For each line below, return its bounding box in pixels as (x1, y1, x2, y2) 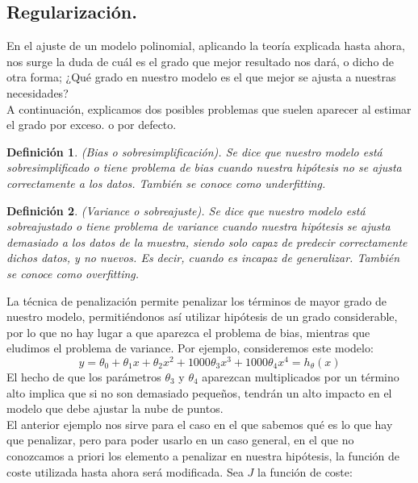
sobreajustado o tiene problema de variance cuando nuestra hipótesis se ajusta (6, 218, 391, 235)
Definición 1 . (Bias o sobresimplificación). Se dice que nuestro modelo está (6, 143, 382, 160)
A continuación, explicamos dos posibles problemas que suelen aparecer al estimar (6, 100, 412, 117)
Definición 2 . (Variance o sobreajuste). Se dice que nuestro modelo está (6, 202, 366, 219)
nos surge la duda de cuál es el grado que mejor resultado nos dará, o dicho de (6, 52, 395, 69)
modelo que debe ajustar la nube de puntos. (6, 400, 224, 417)
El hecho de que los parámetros (6, 368, 161, 385)
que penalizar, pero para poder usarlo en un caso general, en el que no (6, 431, 354, 448)
